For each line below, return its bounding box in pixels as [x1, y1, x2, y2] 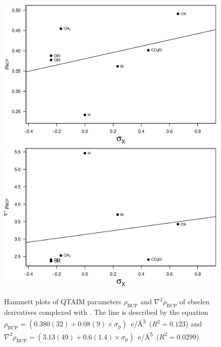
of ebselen [179, 296, 210, 306]
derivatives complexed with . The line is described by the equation [4, 306, 208, 317]
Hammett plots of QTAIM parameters [4, 296, 122, 306]
